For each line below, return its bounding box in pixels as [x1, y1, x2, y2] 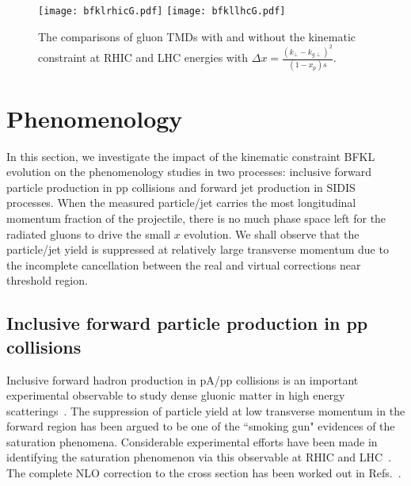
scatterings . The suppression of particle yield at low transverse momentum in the [6, 402, 405, 419]
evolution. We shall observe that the [184, 225, 360, 242]
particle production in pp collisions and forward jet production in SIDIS [6, 178, 356, 195]
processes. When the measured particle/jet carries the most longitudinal [6, 194, 356, 211]
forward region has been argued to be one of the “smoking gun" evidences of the [6, 418, 395, 434]
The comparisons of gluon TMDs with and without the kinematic [38, 28, 356, 44]
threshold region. [6, 272, 88, 289]
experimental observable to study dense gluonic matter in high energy [6, 387, 345, 404]
